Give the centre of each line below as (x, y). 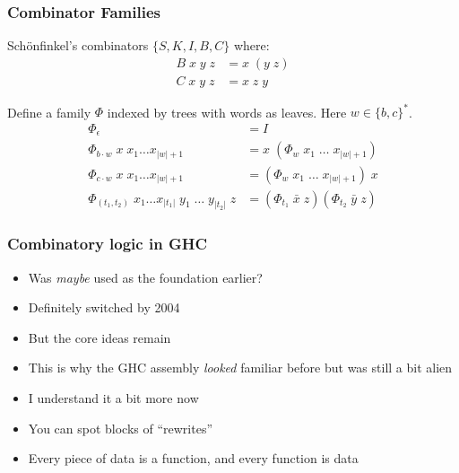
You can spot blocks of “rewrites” (121, 428)
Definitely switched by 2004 (104, 307)
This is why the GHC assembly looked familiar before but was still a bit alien (240, 368)
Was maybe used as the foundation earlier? (145, 277)
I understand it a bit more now (113, 398)
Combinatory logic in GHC (108, 244)
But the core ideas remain (100, 337)
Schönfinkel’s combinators (78, 45)
